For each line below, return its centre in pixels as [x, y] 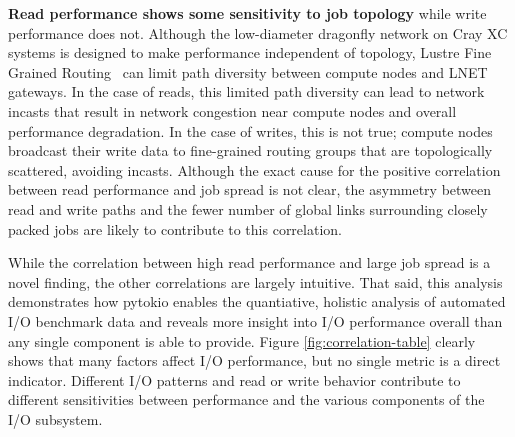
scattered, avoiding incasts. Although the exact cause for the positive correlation [254, 169]
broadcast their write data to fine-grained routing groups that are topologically [250, 150]
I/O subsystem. [55, 418]
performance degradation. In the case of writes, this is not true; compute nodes [250, 130]
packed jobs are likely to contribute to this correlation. [175, 228]
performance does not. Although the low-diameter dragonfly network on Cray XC [258, 32]
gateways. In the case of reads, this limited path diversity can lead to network [246, 91]
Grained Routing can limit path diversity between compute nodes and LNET [248, 71]
